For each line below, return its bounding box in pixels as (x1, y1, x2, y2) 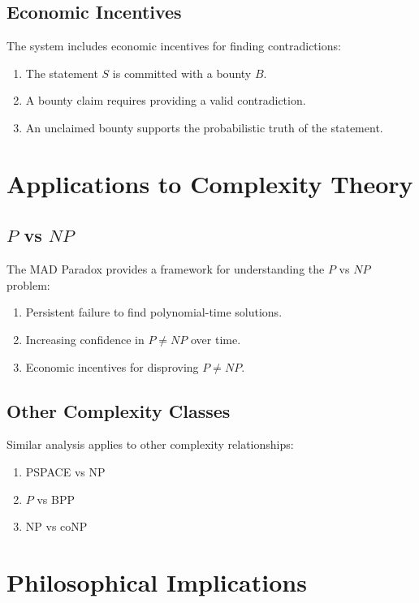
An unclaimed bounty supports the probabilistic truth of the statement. (25, 118, 383, 136)
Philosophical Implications (6, 565, 307, 598)
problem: (6, 276, 50, 293)
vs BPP (37, 490, 76, 507)
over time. (190, 330, 241, 347)
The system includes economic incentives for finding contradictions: (6, 37, 341, 54)
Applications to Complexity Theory (6, 166, 413, 200)
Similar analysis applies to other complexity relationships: (6, 436, 294, 453)
